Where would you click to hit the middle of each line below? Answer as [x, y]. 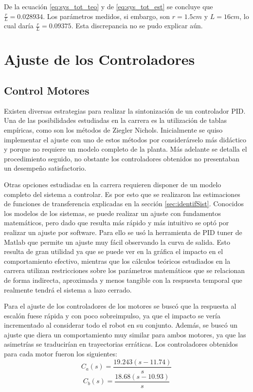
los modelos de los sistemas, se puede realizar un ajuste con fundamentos [112, 213]
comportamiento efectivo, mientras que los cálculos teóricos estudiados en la [117, 261]
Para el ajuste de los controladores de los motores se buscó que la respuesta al [120, 306]
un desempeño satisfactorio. [45, 168]
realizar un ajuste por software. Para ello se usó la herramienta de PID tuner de [123, 232]
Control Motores [47, 90]
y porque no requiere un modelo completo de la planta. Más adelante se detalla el [126, 149]
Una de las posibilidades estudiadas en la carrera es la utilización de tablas [115, 120]
